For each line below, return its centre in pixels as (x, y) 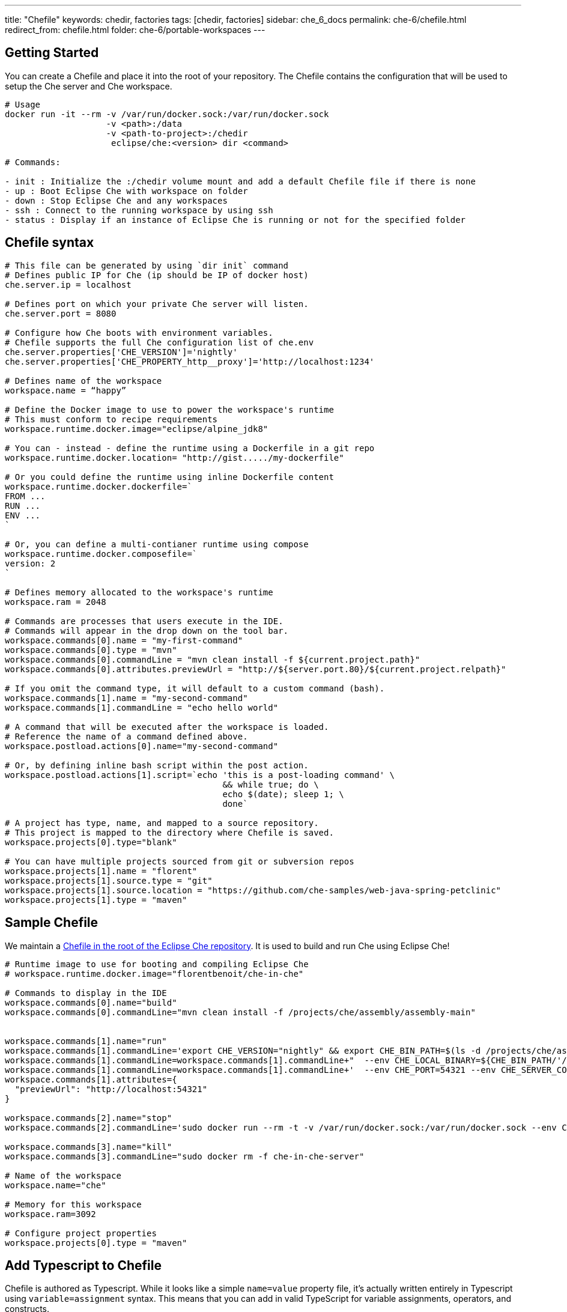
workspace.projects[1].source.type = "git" (109, 880)
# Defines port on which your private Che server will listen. (157, 304)
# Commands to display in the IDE (86, 993)
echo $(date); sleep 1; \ (283, 794)
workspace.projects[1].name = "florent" (101, 871)
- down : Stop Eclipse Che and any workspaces (116, 200)
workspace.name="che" (56, 1185)
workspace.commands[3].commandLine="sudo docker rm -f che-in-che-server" (185, 1156)
